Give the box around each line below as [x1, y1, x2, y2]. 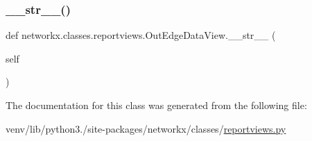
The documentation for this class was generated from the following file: [6, 98, 307, 112]
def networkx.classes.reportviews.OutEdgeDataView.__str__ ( [6, 28, 276, 42]
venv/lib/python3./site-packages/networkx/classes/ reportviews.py [6, 121, 286, 135]
